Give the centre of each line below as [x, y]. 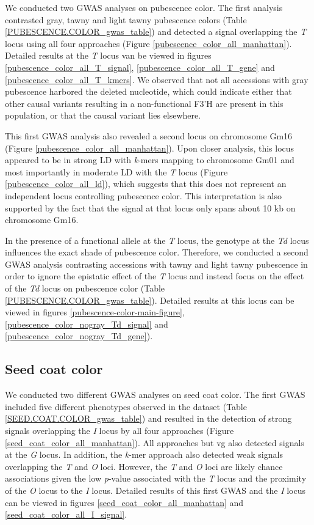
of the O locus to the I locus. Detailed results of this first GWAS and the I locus [155, 490]
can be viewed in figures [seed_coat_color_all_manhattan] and [124, 502]
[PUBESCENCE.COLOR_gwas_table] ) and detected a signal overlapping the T [156, 31]
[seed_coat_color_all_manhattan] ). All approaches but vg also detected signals [155, 442]
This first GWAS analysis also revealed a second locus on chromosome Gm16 [149, 135]
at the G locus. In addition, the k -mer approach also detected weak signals [144, 454]
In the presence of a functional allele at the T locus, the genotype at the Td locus [157, 240]
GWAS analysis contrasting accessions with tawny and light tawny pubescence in [156, 264]
